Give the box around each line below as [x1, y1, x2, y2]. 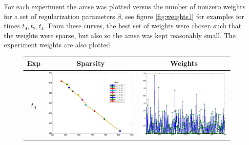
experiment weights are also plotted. [4, 40, 112, 50]
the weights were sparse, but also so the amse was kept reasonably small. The [4, 30, 236, 40]
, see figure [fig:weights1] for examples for [121, 11, 245, 21]
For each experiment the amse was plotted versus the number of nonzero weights [4, 1, 246, 11]
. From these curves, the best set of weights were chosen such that [44, 21, 242, 31]
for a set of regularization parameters [4, 11, 115, 21]
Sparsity [77, 58, 105, 68]
